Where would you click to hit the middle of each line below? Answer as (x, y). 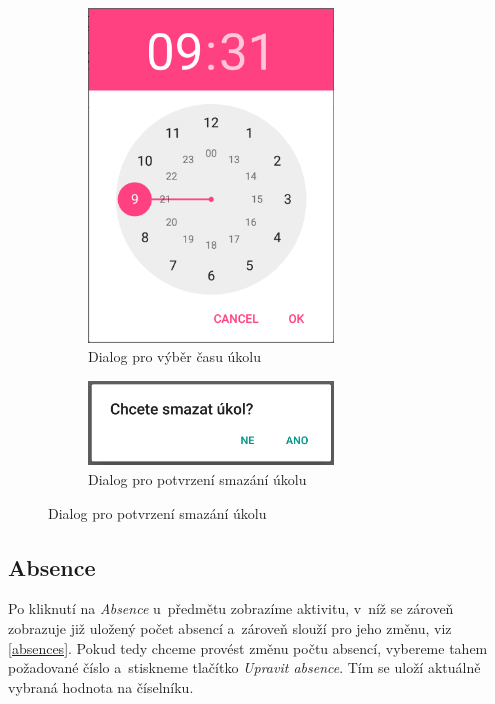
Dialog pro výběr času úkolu (175, 356)
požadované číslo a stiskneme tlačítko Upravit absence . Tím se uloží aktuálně (244, 667)
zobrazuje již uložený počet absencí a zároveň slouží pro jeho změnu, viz (230, 628)
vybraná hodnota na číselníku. (101, 686)
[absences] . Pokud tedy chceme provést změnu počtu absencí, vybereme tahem (248, 647)
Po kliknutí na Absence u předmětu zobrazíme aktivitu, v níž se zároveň (231, 608)
